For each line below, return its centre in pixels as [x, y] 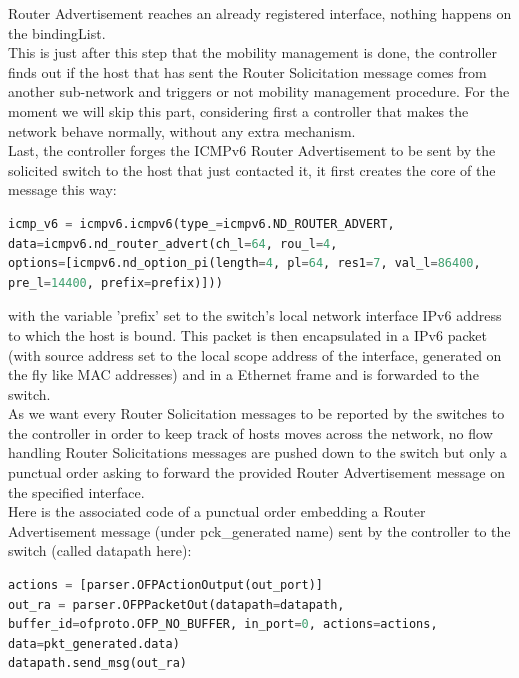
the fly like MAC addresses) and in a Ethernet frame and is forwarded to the [243, 374]
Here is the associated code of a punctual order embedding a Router [217, 511]
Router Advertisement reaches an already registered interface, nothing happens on [260, 13]
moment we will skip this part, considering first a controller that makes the [238, 110]
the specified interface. [76, 491]
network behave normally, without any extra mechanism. [182, 130]
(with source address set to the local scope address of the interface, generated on [255, 354]
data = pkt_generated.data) [94, 643]
